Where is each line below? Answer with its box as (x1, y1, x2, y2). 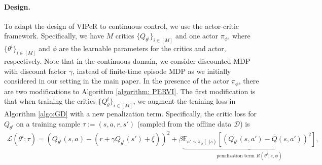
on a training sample (16, 118, 81, 129)
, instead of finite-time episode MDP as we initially (72, 65, 231, 76)
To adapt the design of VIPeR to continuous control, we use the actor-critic (4, 20, 239, 31)
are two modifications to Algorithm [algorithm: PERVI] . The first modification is (4, 86, 256, 96)
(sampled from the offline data (137, 118, 232, 129)
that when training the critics (4, 96, 96, 106)
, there (238, 75, 259, 86)
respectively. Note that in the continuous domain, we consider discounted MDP (4, 56, 251, 66)
